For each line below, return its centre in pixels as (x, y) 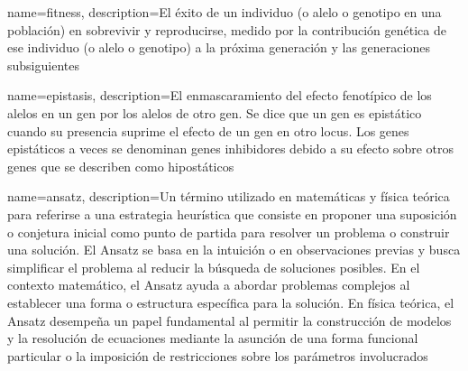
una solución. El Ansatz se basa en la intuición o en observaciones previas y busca (234, 250)
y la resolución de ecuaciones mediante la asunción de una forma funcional (213, 338)
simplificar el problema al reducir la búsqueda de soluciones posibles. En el (214, 267)
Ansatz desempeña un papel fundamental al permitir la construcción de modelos (229, 320)
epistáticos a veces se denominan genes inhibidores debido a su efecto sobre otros (231, 148)
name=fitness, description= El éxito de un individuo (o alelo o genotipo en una (225, 12)
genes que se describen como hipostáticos (121, 166)
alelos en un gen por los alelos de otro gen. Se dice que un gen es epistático (215, 112)
